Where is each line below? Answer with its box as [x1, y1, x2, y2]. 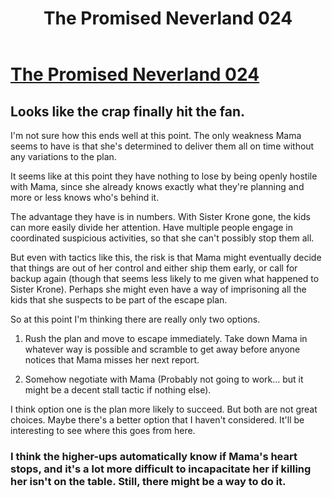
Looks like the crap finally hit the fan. [10, 103, 246, 120]
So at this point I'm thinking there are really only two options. [10, 313, 261, 325]
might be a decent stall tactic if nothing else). [24, 384, 212, 396]
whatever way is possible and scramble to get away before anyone [24, 343, 301, 355]
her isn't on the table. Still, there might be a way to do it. [10, 474, 287, 488]
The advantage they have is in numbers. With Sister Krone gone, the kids [10, 211, 311, 222]
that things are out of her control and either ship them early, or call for [10, 262, 298, 274]
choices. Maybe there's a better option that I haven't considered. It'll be [10, 414, 305, 426]
